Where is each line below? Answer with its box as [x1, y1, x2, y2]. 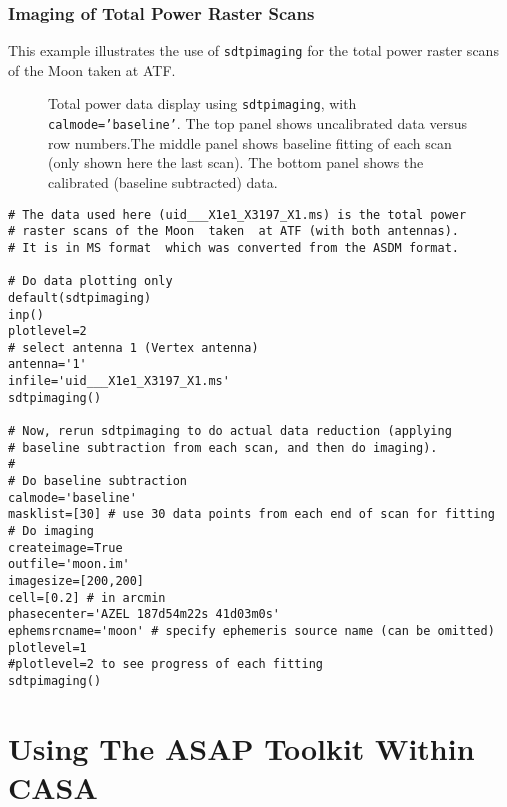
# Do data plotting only [8, 274, 173, 289]
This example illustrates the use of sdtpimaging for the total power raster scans [8, 40, 499, 61]
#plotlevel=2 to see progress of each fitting [8, 657, 323, 672]
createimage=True [8, 540, 123, 555]
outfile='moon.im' [8, 557, 130, 572]
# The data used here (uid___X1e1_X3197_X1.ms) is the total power [8, 207, 467, 222]
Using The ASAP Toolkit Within [8, 727, 475, 768]
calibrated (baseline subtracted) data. [48, 171, 278, 192]
